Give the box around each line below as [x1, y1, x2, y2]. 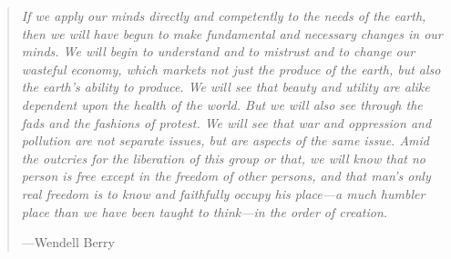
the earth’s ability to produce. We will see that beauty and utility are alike [21, 77, 430, 96]
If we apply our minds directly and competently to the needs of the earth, [21, 6, 426, 25]
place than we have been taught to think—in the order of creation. [21, 202, 388, 221]
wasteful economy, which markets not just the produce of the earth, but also [21, 59, 441, 78]
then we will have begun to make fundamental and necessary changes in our [21, 24, 443, 43]
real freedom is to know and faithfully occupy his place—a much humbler [21, 184, 425, 203]
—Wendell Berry [21, 233, 115, 252]
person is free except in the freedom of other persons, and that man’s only [21, 166, 431, 185]
